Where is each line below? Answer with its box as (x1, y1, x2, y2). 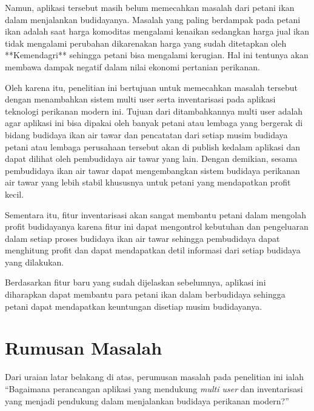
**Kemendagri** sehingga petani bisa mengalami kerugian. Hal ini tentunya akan (5, 48, 309, 61)
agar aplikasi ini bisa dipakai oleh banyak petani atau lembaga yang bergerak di (5, 116, 303, 129)
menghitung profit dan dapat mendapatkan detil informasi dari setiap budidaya (5, 244, 301, 256)
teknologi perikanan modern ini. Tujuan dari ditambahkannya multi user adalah (5, 104, 303, 117)
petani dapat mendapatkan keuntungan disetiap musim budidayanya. (5, 299, 262, 312)
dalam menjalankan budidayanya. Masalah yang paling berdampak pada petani (5, 13, 301, 25)
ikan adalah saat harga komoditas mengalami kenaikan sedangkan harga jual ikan (5, 25, 310, 38)
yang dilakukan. (5, 255, 64, 268)
